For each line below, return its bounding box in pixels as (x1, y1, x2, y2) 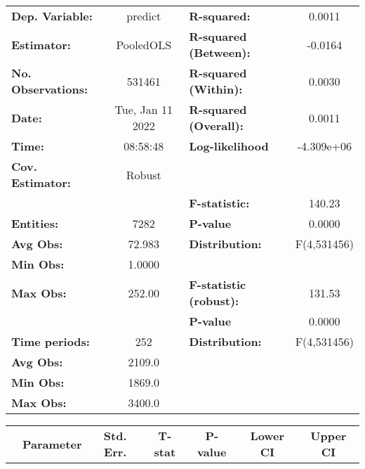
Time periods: (11, 333, 90, 349)
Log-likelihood (189, 138, 269, 154)
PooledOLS (116, 36, 172, 53)
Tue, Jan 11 (114, 101, 173, 117)
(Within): (189, 81, 243, 97)
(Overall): (189, 117, 244, 134)
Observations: (11, 81, 88, 97)
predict (126, 8, 161, 24)
